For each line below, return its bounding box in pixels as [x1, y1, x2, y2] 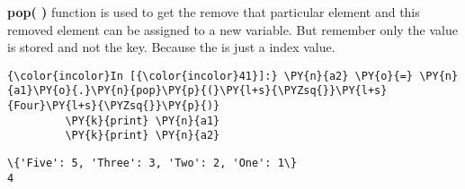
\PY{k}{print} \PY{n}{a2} [65, 129, 220, 142]
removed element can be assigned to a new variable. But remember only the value [7, 20, 458, 39]
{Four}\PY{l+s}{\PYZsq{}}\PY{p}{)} [7, 99, 220, 113]
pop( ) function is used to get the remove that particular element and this [7, 3, 420, 21]
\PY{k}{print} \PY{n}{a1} [65, 114, 220, 127]
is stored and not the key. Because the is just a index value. [7, 38, 335, 56]
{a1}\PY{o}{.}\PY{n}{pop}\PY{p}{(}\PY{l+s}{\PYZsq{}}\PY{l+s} [7, 84, 388, 98]
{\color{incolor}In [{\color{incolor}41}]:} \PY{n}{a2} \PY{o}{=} [7, 69, 414, 82]
